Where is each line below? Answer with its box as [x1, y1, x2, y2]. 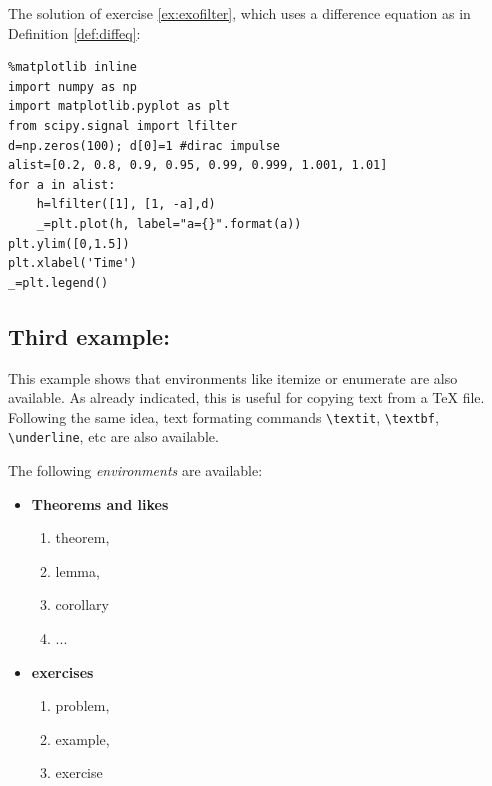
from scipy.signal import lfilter [8, 118, 238, 133]
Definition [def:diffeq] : [8, 22, 141, 43]
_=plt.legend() [8, 275, 109, 290]
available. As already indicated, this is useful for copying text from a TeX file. [8, 387, 485, 408]
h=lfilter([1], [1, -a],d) [36, 197, 216, 212]
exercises [31, 661, 94, 682]
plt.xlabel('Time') [8, 256, 137, 271]
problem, [55, 695, 110, 716]
